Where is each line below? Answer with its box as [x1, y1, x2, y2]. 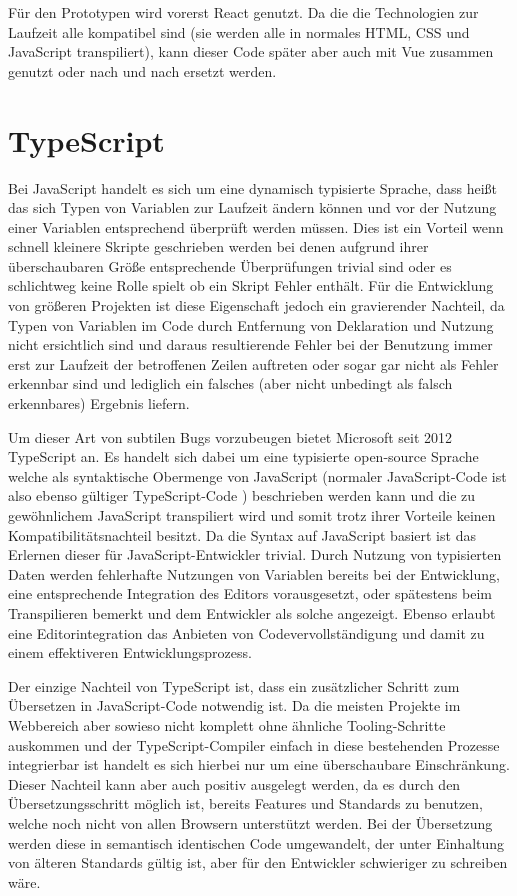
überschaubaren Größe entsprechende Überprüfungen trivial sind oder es [8, 255, 452, 276]
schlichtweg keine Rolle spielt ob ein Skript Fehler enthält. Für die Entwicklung [8, 275, 494, 296]
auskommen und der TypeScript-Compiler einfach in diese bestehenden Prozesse [8, 734, 500, 755]
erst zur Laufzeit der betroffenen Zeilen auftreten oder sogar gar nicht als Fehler [8, 353, 499, 374]
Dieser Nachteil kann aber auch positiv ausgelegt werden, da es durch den [8, 773, 461, 794]
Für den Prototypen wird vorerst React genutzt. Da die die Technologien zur [8, 2, 479, 22]
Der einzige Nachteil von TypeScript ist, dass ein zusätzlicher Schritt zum [8, 675, 460, 696]
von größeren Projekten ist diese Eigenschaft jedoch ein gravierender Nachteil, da [8, 295, 505, 316]
